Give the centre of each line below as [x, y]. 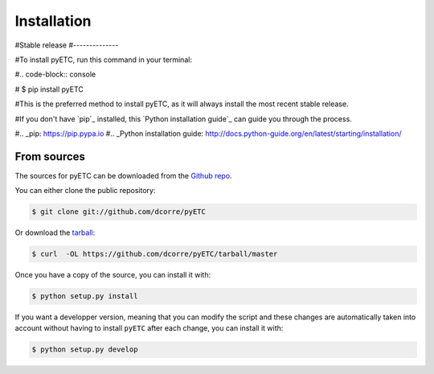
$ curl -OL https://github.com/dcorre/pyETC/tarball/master [155, 254]
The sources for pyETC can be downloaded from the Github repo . [123, 175]
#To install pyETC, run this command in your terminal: [104, 60]
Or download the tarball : [55, 232]
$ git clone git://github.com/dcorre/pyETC [119, 212]
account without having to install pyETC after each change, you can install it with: [149, 328]
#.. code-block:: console [55, 74]
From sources [50, 156]
